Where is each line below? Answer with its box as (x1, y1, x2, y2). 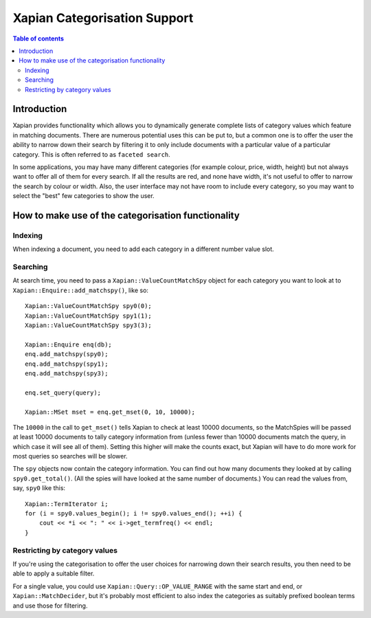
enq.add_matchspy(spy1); (25, 360, 109, 368)
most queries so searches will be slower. (12, 452, 128, 461)
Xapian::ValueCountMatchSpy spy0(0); (25, 302, 153, 310)
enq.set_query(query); (25, 388, 102, 397)
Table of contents (12, 34, 65, 43)
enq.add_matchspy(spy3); (25, 369, 109, 377)
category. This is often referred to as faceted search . (12, 150, 171, 158)
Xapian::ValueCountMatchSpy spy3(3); (25, 322, 153, 329)
